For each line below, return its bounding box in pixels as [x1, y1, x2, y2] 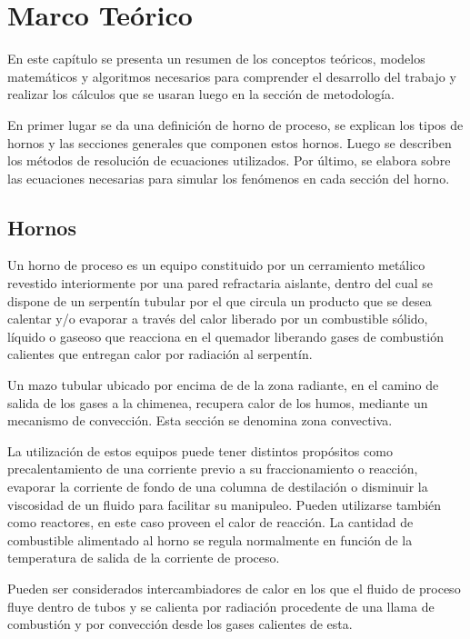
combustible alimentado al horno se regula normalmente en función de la [7, 530, 413, 549]
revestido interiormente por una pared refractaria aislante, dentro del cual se [7, 274, 434, 293]
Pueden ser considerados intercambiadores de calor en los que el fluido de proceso [7, 578, 461, 597]
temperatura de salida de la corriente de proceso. [7, 548, 280, 567]
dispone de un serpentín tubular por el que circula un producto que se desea [7, 291, 432, 310]
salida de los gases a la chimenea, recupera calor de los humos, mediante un [7, 393, 428, 412]
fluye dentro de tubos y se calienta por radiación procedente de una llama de [7, 596, 435, 615]
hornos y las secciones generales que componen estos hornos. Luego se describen [7, 133, 452, 152]
